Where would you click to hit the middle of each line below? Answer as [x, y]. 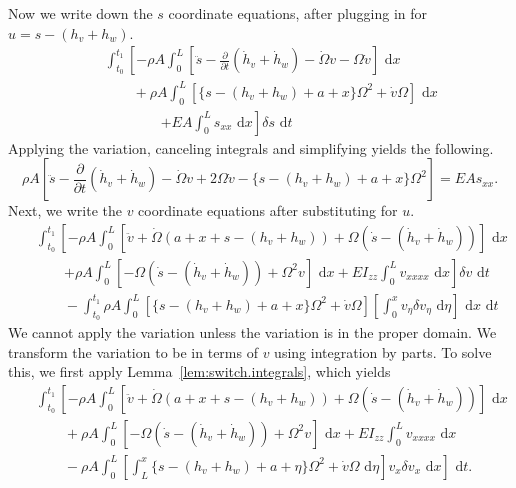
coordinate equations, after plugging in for [298, 13]
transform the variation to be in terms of [133, 351]
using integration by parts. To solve [383, 351]
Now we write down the [80, 13]
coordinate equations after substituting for [268, 210]
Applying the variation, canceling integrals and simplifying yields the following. [251, 147]
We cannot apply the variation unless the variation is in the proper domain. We [252, 332]
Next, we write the [65, 210]
